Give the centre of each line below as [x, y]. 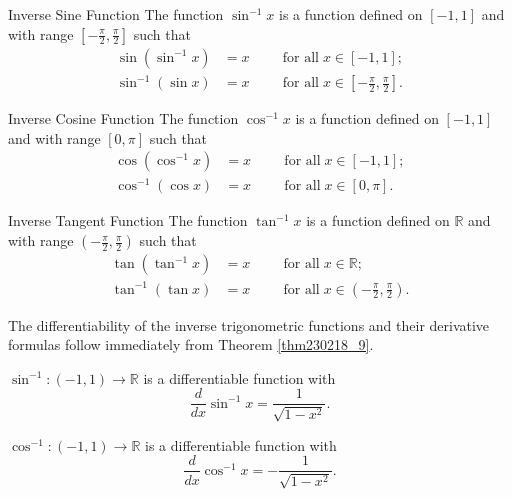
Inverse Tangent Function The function [128, 220]
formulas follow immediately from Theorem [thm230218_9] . [191, 344]
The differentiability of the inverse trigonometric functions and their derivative [249, 324]
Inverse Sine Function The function [116, 14]
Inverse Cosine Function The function [123, 118]
